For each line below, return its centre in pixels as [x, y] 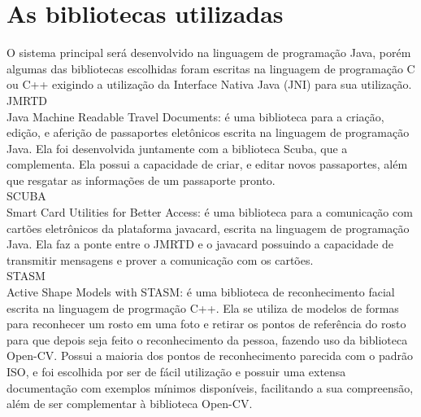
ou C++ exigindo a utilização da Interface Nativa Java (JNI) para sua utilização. [209, 84]
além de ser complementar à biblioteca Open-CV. [130, 404]
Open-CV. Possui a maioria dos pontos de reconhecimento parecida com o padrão [210, 356]
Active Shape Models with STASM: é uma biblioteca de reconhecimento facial [201, 292]
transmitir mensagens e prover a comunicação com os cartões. [160, 259]
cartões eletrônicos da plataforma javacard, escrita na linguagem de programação [208, 228]
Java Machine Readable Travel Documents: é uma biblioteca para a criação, [195, 116]
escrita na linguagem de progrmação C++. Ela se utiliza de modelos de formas [203, 307]
